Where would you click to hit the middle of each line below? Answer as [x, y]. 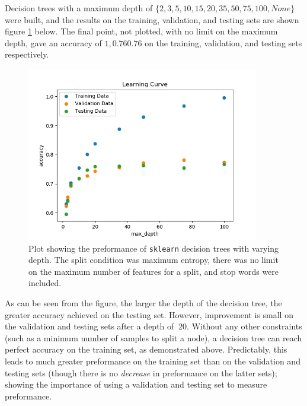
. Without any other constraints [244, 326]
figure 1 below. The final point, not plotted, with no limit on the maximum [141, 31]
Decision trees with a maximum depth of [79, 8]
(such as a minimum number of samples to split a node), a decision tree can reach [153, 337]
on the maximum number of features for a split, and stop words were [154, 271]
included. [45, 283]
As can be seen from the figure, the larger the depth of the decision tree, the [143, 303]
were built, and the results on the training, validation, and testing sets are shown [152, 19]
